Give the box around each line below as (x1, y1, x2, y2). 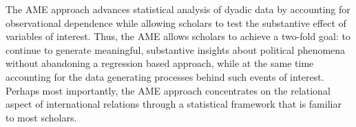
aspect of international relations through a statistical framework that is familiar (6, 97, 342, 111)
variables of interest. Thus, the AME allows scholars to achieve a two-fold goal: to (6, 29, 350, 43)
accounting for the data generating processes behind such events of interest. (6, 69, 324, 84)
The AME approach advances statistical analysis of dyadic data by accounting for (6, 2, 350, 16)
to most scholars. (6, 110, 77, 124)
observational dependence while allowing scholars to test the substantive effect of (6, 15, 346, 30)
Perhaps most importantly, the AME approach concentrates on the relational (6, 83, 331, 97)
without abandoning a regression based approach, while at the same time (6, 56, 314, 70)
